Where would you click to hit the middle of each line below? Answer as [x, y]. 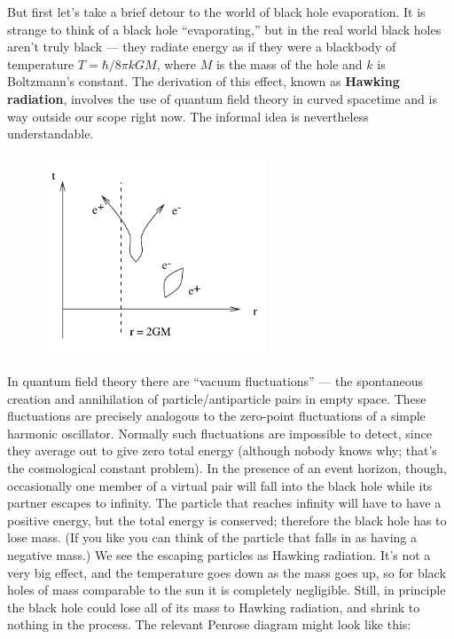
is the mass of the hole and [289, 63]
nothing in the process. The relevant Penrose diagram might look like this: [209, 624]
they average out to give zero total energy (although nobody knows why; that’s [222, 450]
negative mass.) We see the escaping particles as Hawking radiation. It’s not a [219, 555]
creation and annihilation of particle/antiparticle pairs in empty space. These [217, 398]
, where [176, 63]
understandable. [51, 134]
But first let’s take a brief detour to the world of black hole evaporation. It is [216, 12]
